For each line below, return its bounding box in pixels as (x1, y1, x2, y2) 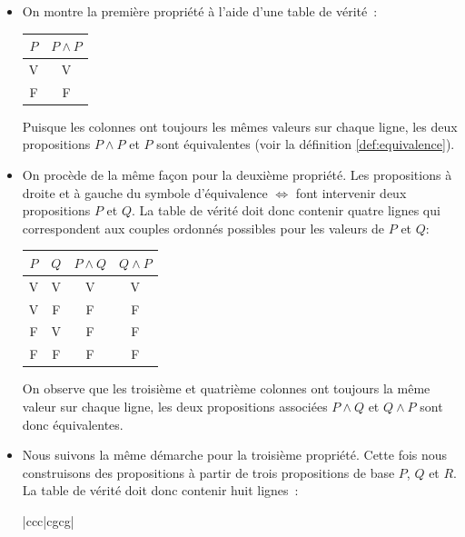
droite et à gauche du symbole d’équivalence (22, 183, 268, 202)
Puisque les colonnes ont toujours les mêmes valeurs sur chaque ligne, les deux (22, 116, 458, 135)
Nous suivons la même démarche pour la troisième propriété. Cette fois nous (22, 445, 448, 464)
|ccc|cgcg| (22, 511, 74, 530)
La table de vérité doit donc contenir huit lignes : (22, 481, 299, 500)
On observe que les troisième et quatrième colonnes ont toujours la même (22, 379, 430, 398)
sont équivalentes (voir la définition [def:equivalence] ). (156, 134, 455, 154)
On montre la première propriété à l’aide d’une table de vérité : (22, 2, 378, 20)
